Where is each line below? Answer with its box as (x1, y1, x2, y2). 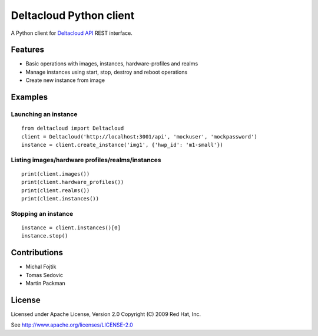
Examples (11, 92, 48, 103)
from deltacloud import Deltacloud (21, 125, 124, 132)
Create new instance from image (25, 77, 105, 84)
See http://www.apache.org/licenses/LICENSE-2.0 (11, 321, 134, 328)
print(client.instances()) (21, 195, 100, 202)
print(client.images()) (21, 170, 90, 177)
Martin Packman (25, 280, 66, 287)
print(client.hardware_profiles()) (21, 179, 124, 186)
